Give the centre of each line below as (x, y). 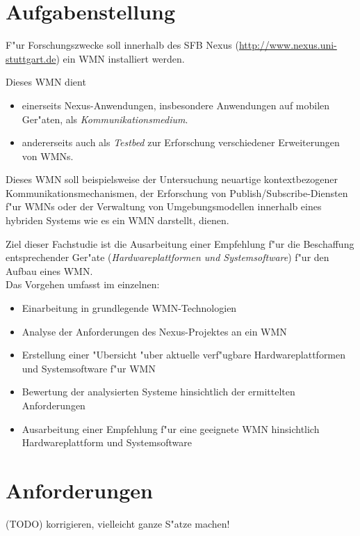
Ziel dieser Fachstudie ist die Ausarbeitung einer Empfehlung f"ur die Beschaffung (180, 243)
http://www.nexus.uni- (288, 45)
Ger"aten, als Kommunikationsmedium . (105, 119)
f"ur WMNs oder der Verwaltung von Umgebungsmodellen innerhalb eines (164, 206)
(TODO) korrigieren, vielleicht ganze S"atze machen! (118, 523)
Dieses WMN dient (46, 82)
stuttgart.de (31, 58)
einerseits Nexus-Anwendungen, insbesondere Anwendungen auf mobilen (176, 105)
